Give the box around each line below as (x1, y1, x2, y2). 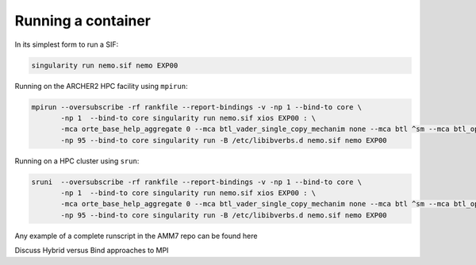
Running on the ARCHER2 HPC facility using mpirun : (14, 81, 188, 90)
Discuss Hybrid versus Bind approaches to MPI (14, 246, 169, 255)
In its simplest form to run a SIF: (14, 40, 119, 49)
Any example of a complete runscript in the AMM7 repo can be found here (14, 231, 258, 240)
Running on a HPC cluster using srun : (14, 156, 140, 166)
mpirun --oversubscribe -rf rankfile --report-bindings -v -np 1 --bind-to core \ (31, 102, 363, 111)
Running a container (14, 12, 151, 29)
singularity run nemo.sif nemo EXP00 (31, 60, 178, 70)
